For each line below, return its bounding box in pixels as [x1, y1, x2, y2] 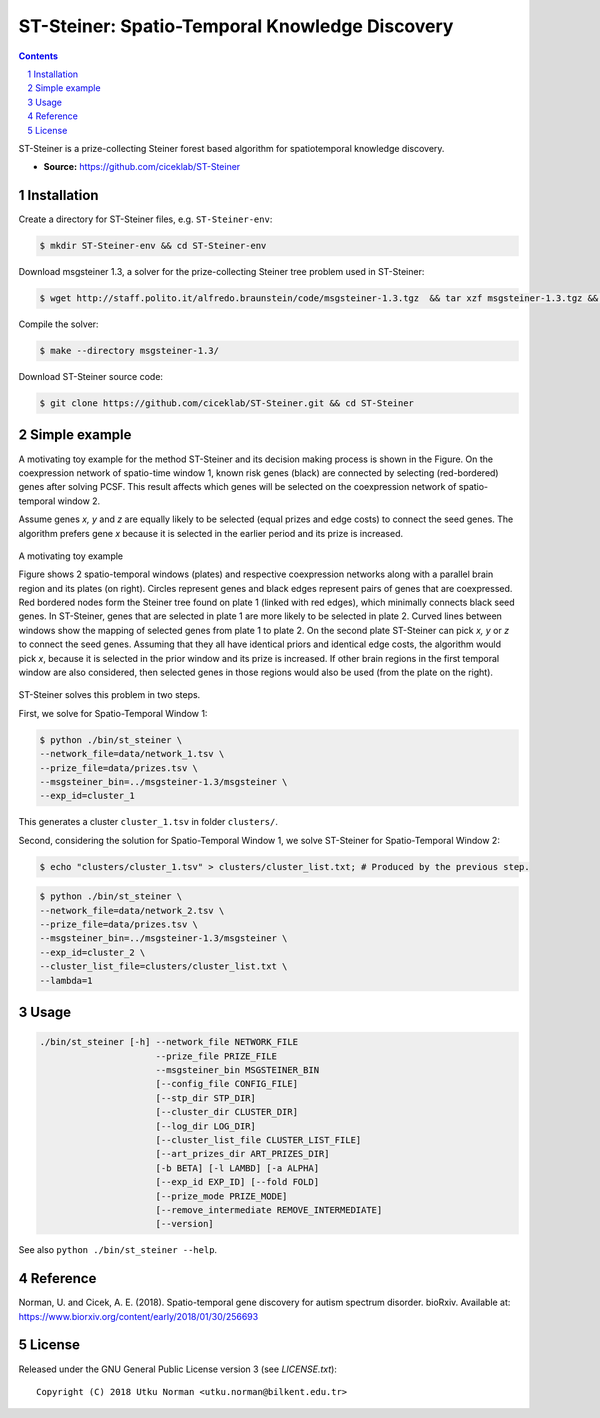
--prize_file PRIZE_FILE [155, 1050, 277, 1062]
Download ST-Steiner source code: [18, 371, 164, 383]
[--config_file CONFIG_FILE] [155, 1078, 299, 1090]
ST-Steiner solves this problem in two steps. [18, 689, 201, 701]
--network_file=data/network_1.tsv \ [39, 748, 225, 760]
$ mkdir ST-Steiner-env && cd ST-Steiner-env [39, 240, 267, 252]
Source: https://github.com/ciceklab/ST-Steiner [43, 161, 241, 173]
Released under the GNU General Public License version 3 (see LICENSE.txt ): [18, 1363, 337, 1375]
